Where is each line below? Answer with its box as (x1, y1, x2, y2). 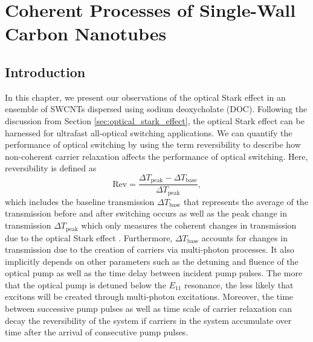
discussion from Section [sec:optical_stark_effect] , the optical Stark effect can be (5, 114, 305, 127)
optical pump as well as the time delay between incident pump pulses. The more (5, 267, 303, 279)
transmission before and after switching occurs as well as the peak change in (5, 207, 287, 220)
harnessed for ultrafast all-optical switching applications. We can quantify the (5, 126, 292, 139)
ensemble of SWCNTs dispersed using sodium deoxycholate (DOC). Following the (5, 103, 308, 115)
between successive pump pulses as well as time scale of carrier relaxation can (5, 302, 292, 315)
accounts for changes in (201, 231, 288, 244)
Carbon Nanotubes (5, 21, 167, 46)
